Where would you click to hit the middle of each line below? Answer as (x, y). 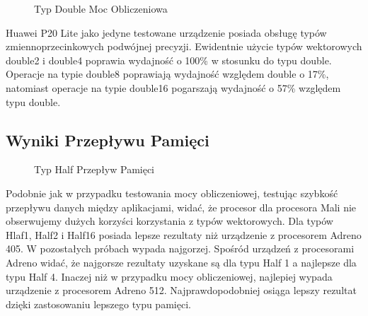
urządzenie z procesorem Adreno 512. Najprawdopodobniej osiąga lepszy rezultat (181, 290)
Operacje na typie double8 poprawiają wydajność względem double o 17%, (167, 74)
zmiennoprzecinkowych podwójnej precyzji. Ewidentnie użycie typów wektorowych (184, 46)
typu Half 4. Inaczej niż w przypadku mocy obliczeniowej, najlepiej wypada (169, 276)
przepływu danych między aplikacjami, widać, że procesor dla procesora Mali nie (181, 207)
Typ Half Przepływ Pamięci (94, 169)
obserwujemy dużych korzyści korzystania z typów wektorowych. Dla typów (169, 221)
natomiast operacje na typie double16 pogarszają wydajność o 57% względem (173, 87)
